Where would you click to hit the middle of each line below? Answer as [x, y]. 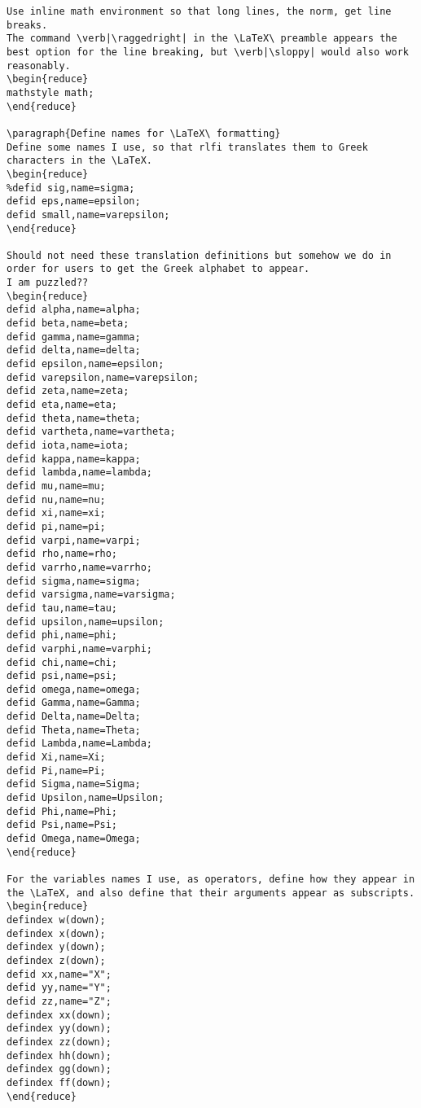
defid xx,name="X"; [59, 974]
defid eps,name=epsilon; [74, 201]
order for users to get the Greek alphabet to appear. [158, 269]
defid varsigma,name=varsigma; [91, 595]
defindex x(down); [56, 933]
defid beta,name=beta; [68, 324]
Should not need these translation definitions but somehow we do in [199, 255]
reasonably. [39, 66]
